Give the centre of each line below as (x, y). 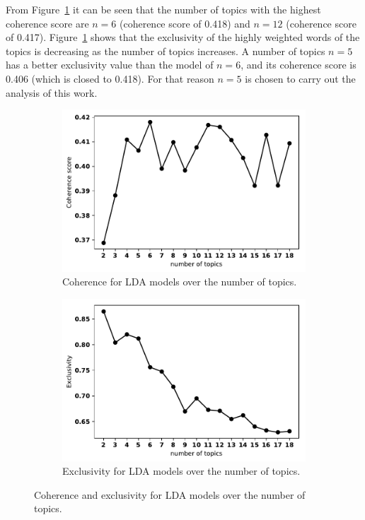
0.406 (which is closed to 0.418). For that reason (110, 78)
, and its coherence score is (299, 65)
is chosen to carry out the (300, 78)
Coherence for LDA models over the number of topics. (180, 282)
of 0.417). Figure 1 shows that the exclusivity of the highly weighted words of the (183, 37)
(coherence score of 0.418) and (185, 23)
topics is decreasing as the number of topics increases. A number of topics (166, 51)
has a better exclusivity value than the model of (110, 65)
